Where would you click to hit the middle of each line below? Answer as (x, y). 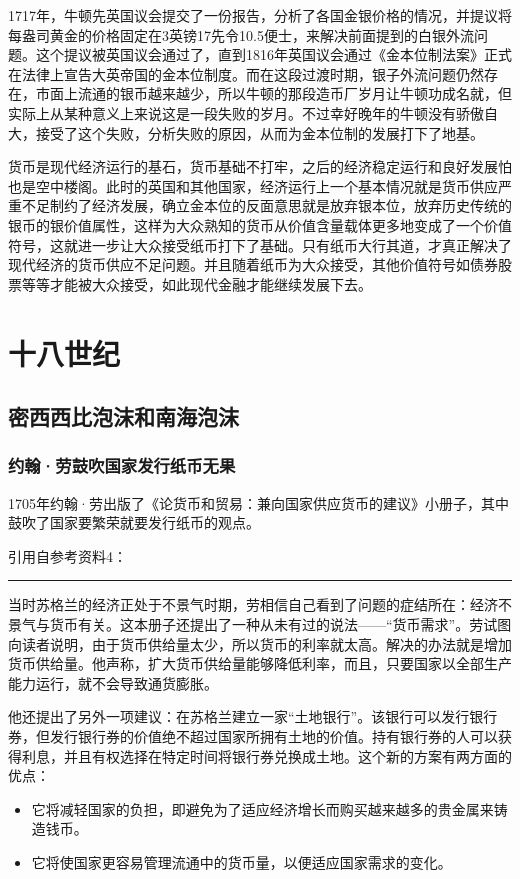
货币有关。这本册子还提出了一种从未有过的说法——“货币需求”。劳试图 (280, 624)
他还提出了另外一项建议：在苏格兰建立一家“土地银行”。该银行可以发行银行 (253, 716)
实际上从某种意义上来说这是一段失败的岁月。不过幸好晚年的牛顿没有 (232, 112)
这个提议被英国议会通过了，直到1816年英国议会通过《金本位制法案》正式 (273, 54)
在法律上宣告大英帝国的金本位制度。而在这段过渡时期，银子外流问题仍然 (246, 73)
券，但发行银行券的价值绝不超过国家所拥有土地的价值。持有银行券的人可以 (253, 736)
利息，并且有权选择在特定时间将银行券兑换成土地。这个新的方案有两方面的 (266, 755)
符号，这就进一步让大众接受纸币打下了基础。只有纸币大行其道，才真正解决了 (260, 244)
